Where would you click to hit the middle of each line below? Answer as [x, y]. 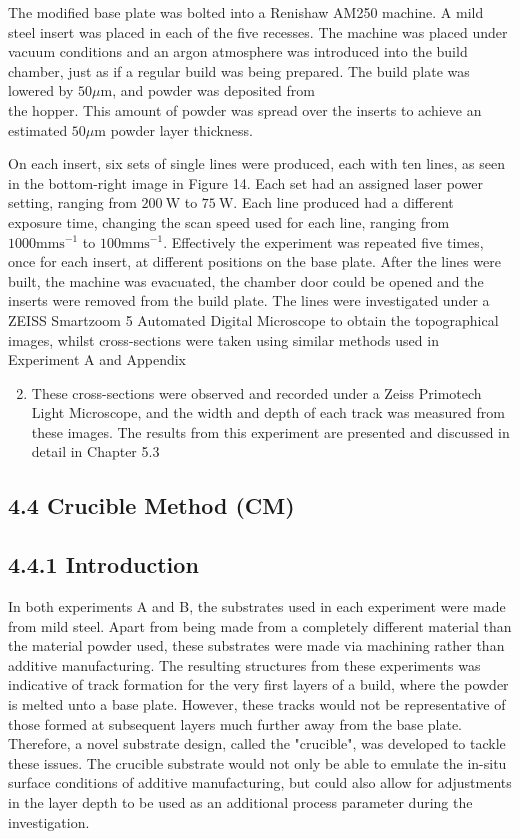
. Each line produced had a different [343, 202]
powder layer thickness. [181, 129]
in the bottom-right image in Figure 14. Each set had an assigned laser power [245, 182]
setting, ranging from [72, 202]
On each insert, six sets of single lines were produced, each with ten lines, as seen [256, 163]
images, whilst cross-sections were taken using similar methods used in [223, 339]
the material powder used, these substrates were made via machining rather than [256, 645]
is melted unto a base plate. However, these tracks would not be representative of [257, 704]
